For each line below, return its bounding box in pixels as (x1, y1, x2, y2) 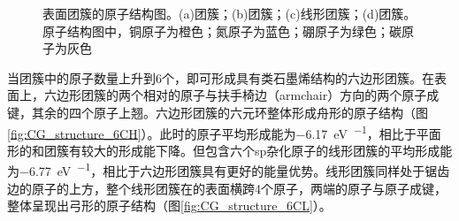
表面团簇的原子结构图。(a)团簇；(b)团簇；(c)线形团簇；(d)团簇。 (42, 4, 417, 22)
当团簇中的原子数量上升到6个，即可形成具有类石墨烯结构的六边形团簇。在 (7, 68, 434, 87)
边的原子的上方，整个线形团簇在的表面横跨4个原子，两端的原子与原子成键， (7, 179, 447, 197)
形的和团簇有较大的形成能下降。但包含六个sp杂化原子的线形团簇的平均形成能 (7, 141, 453, 159)
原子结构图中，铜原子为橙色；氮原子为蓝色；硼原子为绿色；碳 (42, 21, 402, 40)
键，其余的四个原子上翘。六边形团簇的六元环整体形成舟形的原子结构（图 (7, 103, 428, 121)
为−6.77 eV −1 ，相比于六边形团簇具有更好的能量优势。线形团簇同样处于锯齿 (7, 159, 450, 180)
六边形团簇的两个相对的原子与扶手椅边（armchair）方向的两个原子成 (43, 86, 440, 104)
